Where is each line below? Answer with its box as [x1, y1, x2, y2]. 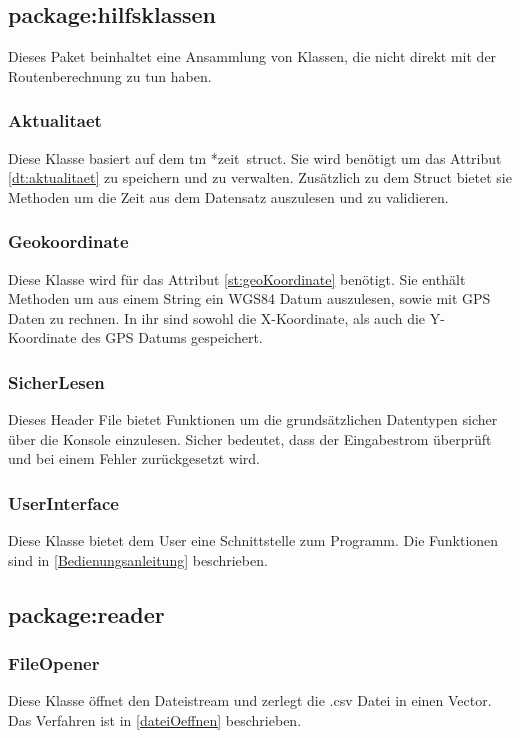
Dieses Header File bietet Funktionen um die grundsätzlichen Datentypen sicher [8, 409, 498, 430]
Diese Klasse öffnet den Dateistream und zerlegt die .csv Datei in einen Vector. [8, 690, 492, 711]
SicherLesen [8, 369, 105, 394]
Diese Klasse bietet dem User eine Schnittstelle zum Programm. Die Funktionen [8, 530, 499, 551]
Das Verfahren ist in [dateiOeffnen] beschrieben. [8, 709, 302, 730]
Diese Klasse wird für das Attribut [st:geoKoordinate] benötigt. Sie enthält [8, 268, 466, 289]
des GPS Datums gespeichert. [81, 327, 263, 348]
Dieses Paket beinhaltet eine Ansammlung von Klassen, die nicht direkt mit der [8, 46, 497, 67]
